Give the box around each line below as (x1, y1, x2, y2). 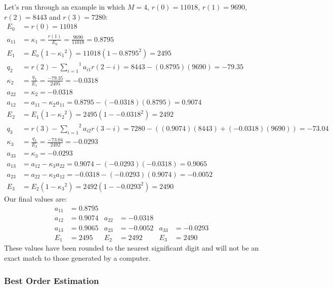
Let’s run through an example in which (4, 2, 126, 12)
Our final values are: (4, 193, 67, 204)
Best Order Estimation (4, 274, 99, 286)
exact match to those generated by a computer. (4, 253, 151, 263)
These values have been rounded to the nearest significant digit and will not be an (4, 243, 259, 253)
